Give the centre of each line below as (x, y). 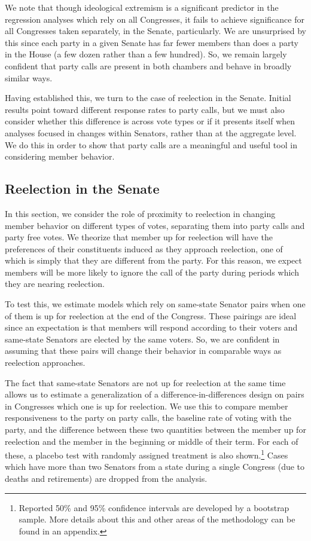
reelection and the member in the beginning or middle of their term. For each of (152, 441)
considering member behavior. (60, 156)
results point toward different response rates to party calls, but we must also (145, 109)
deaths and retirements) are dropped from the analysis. (106, 479)
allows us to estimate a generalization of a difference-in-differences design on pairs (155, 394)
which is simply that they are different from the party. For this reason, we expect (153, 260)
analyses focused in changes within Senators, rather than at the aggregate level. (151, 132)
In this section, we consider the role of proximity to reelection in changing (140, 213)
